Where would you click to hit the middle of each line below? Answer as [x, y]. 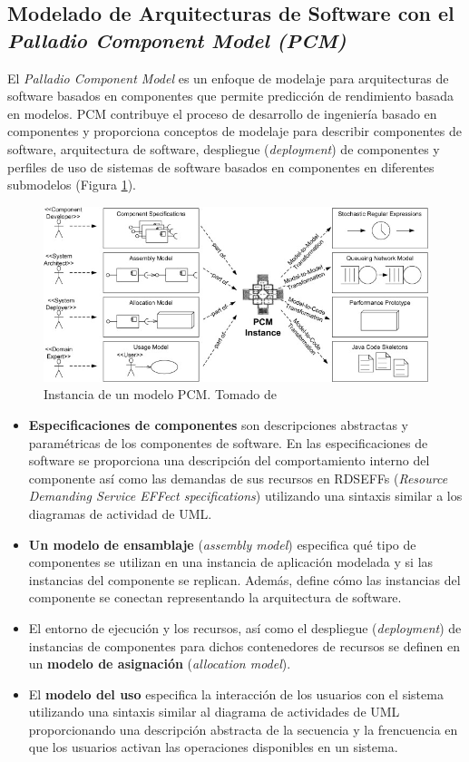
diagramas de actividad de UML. [120, 513]
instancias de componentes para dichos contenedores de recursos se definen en [244, 645]
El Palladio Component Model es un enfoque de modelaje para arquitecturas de [228, 78]
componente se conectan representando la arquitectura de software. [215, 597]
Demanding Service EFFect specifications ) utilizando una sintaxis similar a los [245, 496]
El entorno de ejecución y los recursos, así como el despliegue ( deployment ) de [245, 627]
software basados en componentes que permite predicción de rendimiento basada [231, 96]
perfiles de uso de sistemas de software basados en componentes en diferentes [221, 166]
